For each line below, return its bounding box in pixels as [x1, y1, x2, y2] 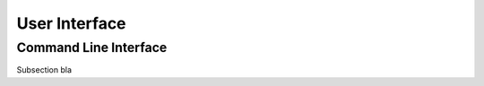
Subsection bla [16, 64, 72, 75]
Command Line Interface [16, 39, 168, 56]
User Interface [16, 13, 126, 33]
